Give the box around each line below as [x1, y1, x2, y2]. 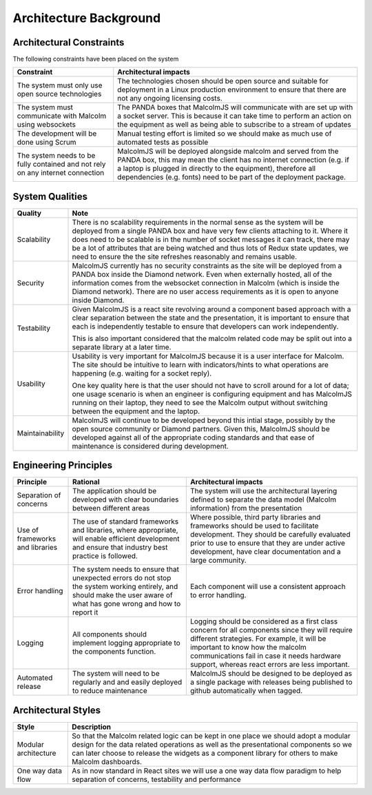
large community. [189, 555, 247, 565]
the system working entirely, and [72, 582, 178, 592]
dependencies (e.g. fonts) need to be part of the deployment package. [117, 172, 346, 182]
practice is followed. [72, 551, 138, 561]
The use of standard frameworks [72, 517, 179, 526]
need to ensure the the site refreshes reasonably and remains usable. [72, 251, 298, 261]
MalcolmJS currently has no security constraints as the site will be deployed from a [72, 260, 342, 270]
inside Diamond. [72, 295, 125, 304]
